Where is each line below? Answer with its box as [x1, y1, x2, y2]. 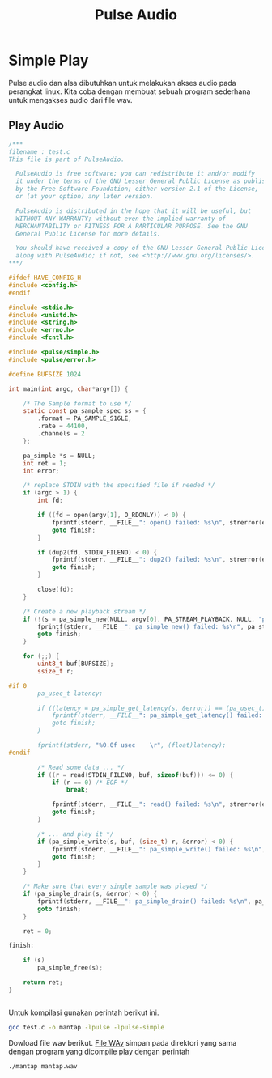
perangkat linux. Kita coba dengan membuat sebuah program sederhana [8, 87, 251, 96]
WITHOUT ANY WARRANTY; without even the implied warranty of [15, 214, 227, 223]
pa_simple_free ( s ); [37, 964, 104, 972]
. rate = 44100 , [37, 422, 89, 431]
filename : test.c [8, 147, 70, 155]
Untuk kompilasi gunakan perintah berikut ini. [8, 1008, 159, 1017]
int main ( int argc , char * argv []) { [8, 384, 129, 393]
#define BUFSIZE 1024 [8, 370, 82, 378]
